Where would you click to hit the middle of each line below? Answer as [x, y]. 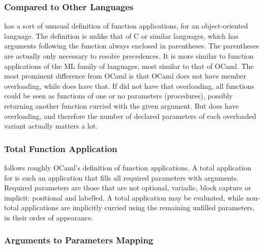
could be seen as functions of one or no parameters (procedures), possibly [119, 96]
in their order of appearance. [49, 217]
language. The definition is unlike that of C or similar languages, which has [121, 35]
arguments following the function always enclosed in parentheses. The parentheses [132, 46]
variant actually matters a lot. [51, 126]
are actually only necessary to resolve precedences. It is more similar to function [129, 56]
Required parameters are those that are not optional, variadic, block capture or [128, 188]
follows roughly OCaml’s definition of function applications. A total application [128, 167]
